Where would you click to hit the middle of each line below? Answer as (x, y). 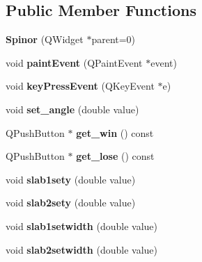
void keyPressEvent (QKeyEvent (80, 86)
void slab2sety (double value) (71, 203)
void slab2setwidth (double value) (81, 249)
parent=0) (114, 39)
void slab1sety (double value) (71, 179)
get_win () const (115, 132)
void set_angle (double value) (72, 109)
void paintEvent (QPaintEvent (74, 62)
